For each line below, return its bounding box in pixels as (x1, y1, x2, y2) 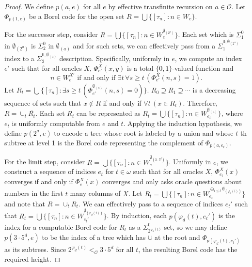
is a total (127, 63, 154, 73)
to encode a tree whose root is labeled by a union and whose (54, 127, 234, 138)
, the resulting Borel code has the (138, 244, 237, 254)
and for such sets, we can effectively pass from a (73, 40, 216, 50)
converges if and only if (4, 176, 73, 187)
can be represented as (76, 108, 141, 118)
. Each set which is (178, 29, 234, 39)
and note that (4, 198, 46, 208)
